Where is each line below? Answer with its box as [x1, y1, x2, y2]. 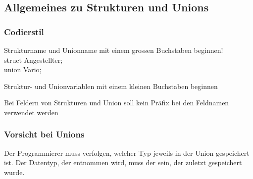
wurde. [4, 167, 25, 177]
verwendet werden [4, 107, 58, 117]
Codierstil [4, 25, 44, 38]
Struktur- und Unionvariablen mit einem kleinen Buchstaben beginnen [4, 81, 218, 91]
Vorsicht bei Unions [4, 128, 85, 140]
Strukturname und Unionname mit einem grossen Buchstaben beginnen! [4, 45, 223, 55]
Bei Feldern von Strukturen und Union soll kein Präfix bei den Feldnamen [4, 97, 229, 108]
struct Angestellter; [4, 54, 63, 65]
